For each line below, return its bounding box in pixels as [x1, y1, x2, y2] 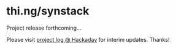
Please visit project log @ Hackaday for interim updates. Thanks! [6, 36, 170, 43]
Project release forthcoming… [6, 24, 82, 31]
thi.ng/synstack [6, 4, 90, 18]
